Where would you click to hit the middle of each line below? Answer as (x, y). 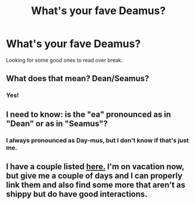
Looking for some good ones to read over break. (64, 60)
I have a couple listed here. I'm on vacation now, (95, 167)
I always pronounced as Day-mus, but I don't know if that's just (97, 140)
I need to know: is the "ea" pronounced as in (89, 114)
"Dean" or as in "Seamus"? (57, 124)
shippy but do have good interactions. (77, 194)
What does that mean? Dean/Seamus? (78, 78)
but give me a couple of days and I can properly (94, 175)
